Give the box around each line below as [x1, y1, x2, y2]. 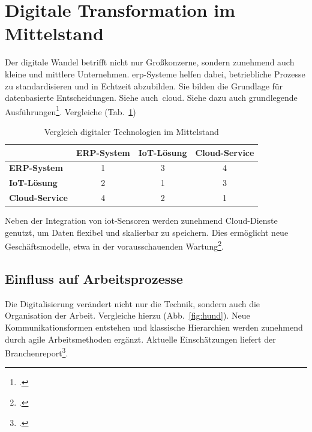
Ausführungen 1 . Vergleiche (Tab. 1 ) [5, 103, 136, 118]
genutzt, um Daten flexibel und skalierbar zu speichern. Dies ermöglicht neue [5, 226, 289, 238]
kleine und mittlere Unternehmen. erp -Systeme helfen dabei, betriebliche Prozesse [5, 67, 305, 80]
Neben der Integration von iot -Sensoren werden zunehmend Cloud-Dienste [5, 214, 278, 227]
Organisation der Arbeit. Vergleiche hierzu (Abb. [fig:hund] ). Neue [5, 309, 250, 322]
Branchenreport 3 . [5, 345, 68, 359]
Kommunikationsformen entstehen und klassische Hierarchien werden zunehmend [5, 320, 303, 333]
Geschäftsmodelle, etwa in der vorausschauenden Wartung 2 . [5, 238, 224, 252]
